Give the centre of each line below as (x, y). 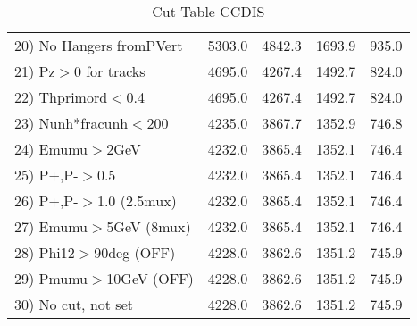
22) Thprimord (61, 97)
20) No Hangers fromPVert (99, 45)
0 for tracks (109, 71)
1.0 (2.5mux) (137, 201)
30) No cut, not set (74, 304)
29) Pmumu (51, 278)
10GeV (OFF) (150, 278)
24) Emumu (51, 149)
